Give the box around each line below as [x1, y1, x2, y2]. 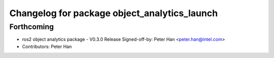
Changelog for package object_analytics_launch [9, 8, 218, 19]
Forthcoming [9, 22, 54, 31]
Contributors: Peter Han [22, 43, 72, 49]
